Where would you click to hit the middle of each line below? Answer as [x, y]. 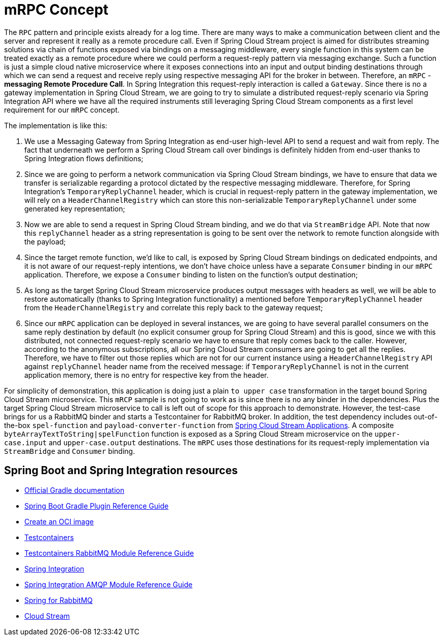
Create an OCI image [59, 521]
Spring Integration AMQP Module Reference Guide [108, 584]
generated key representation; [75, 208]
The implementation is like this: [56, 125]
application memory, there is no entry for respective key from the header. [146, 375]
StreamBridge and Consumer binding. [70, 451]
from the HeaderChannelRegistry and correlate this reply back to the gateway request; [174, 307]
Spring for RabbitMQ [59, 600]
